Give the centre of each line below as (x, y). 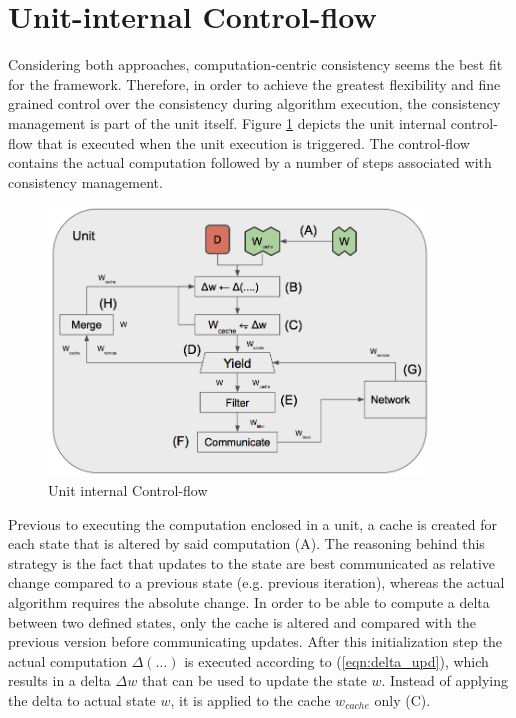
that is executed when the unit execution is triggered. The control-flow (253, 142)
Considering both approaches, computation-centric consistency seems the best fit (255, 64)
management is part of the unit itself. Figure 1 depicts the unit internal (227, 122)
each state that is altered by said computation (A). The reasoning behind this (246, 543)
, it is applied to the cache (250, 699)
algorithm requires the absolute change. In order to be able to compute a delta (249, 601)
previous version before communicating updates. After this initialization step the (255, 641)
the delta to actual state (82, 699)
